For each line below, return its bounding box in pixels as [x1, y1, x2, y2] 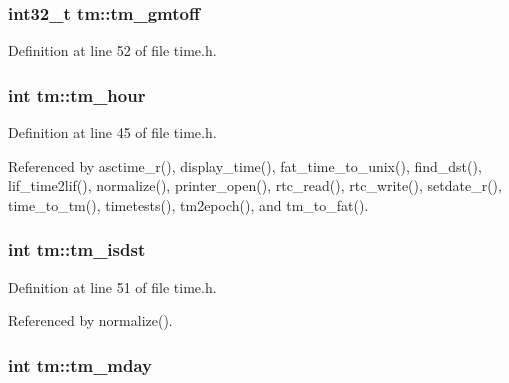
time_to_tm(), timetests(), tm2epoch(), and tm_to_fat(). [8, 194, 369, 215]
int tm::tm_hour [8, 82, 146, 107]
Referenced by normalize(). [8, 310, 173, 331]
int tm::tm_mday [8, 352, 153, 377]
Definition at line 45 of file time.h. [8, 122, 217, 143]
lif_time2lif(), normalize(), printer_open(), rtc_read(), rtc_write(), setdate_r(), [8, 175, 502, 196]
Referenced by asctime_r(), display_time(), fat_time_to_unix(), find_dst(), [8, 155, 482, 176]
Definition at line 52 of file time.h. [8, 40, 217, 61]
